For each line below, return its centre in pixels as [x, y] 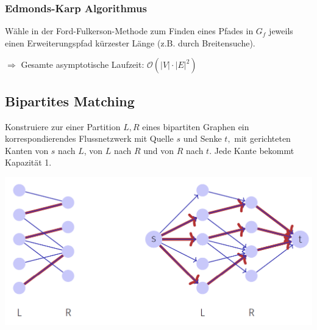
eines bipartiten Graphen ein [196, 126]
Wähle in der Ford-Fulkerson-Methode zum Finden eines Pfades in [129, 31]
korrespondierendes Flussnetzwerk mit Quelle [89, 138]
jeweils [281, 31]
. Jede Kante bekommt [252, 150]
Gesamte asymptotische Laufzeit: [83, 64]
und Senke [202, 138]
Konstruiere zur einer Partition [63, 126]
